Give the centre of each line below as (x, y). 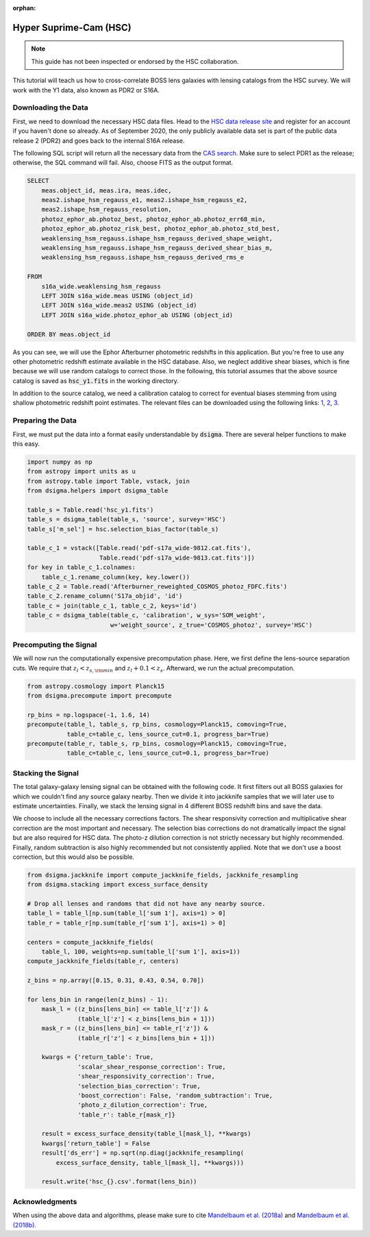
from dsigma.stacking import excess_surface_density (118, 885)
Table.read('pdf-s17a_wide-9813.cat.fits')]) (177, 558)
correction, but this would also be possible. (74, 857)
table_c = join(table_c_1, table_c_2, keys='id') (112, 605)
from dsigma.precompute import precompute (99, 696)
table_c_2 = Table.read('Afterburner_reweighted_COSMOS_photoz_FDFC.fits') (157, 587)
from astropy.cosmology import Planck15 (96, 686)
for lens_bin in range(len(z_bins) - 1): (98, 999)
